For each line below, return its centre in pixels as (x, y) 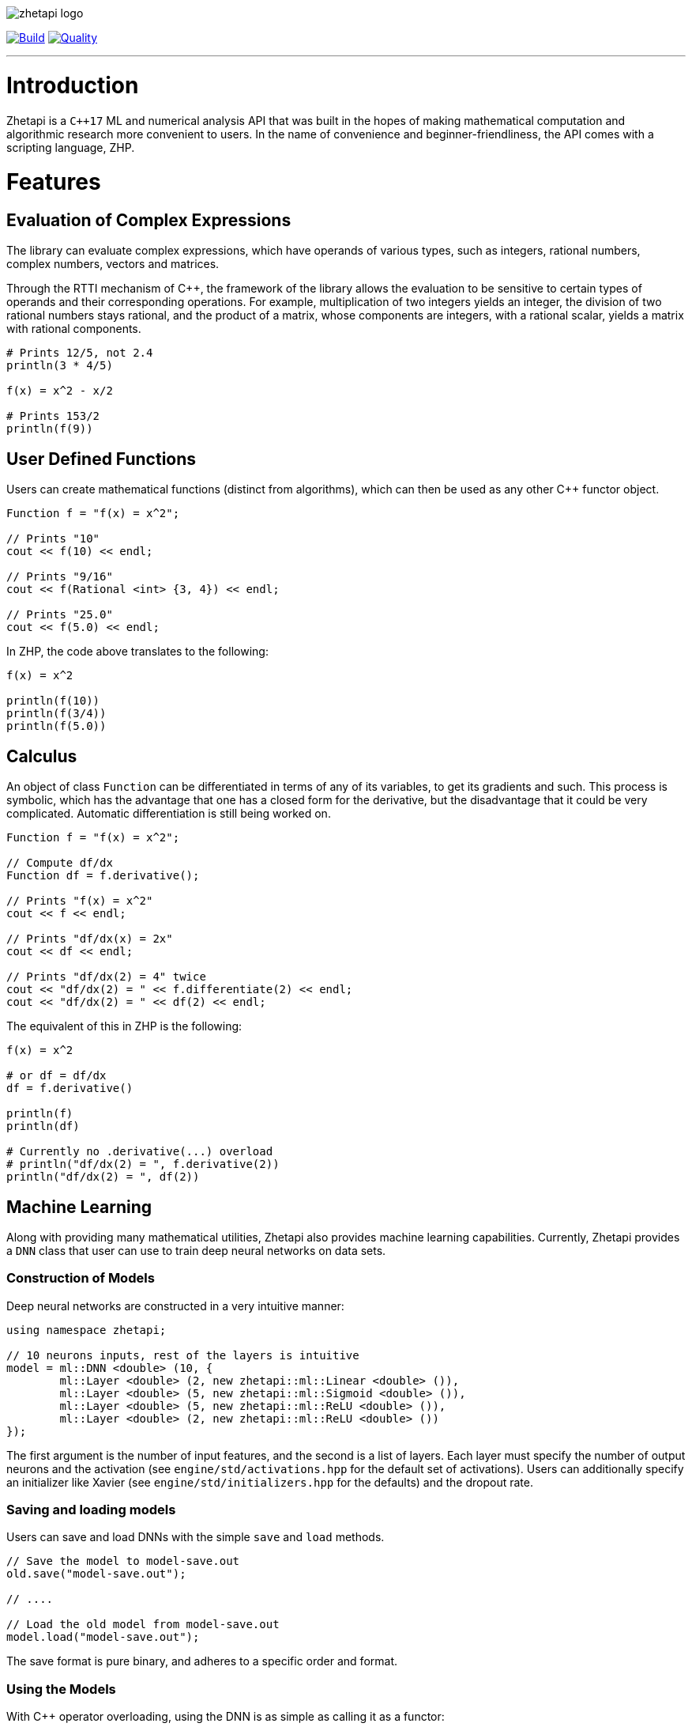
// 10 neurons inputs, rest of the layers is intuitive (183, 1355)
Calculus (42, 756)
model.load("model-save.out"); (103, 1637)
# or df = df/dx (56, 1076)
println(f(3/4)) (56, 714)
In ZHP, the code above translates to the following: (137, 652)
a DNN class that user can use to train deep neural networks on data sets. (196, 1250)
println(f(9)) (50, 429)
